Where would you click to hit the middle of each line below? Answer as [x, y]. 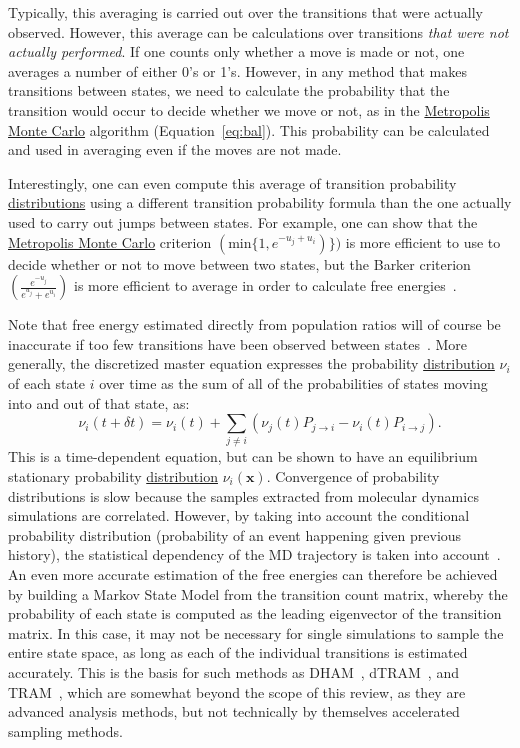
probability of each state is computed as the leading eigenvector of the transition [255, 613]
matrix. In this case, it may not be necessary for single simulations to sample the [256, 632]
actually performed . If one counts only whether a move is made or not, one [236, 51]
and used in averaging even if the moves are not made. [175, 149]
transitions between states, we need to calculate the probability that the [229, 90]
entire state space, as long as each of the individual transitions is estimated [238, 652]
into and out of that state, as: [99, 402]
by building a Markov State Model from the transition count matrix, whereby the [258, 593]
